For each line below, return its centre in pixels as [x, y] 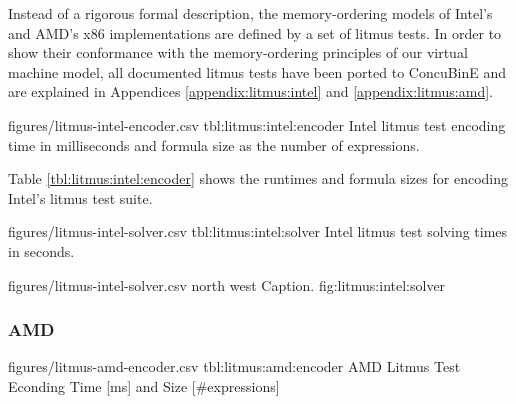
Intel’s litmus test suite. [80, 197]
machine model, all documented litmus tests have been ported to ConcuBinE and [257, 71]
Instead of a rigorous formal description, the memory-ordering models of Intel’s [250, 13]
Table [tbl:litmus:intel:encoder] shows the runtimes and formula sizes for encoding [258, 178]
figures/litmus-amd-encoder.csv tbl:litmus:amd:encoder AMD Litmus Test [234, 366]
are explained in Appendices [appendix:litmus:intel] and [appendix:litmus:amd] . [250, 91]
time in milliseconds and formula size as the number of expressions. [214, 144]
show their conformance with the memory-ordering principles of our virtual [238, 52]
